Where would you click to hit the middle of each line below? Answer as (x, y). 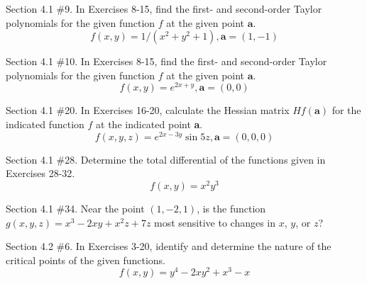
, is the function (231, 208)
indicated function (45, 124)
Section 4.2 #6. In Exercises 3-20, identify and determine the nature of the (169, 246)
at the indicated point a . (149, 124)
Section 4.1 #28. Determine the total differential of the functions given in (166, 159)
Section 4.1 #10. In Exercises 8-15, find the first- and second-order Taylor (166, 61)
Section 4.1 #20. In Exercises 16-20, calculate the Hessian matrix (148, 110)
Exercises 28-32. (40, 173)
